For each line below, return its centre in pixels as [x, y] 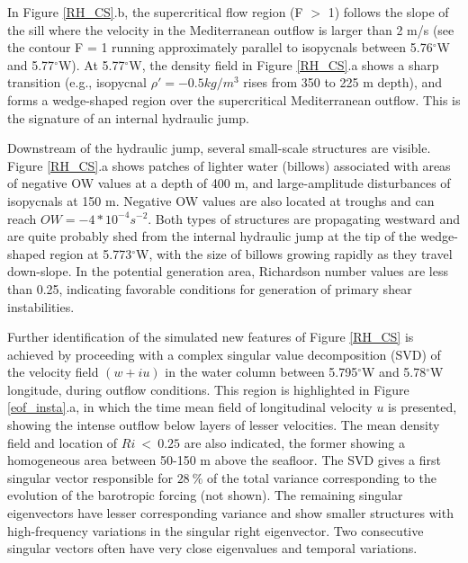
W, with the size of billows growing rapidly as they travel [294, 253]
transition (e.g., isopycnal [77, 82]
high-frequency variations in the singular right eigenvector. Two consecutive [216, 530]
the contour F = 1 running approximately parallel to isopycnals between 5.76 [220, 47]
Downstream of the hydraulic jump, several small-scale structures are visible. [219, 148]
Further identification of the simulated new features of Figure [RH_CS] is [211, 337]
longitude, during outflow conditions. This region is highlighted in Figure [208, 389]
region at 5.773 [91, 253]
